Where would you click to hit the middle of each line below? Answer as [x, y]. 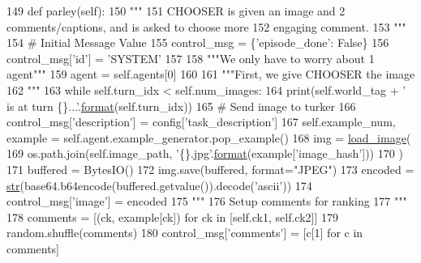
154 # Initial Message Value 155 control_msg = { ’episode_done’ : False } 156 [198, 42]
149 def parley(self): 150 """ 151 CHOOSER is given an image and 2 [176, 11]
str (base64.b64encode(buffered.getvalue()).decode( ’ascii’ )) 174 [159, 185]
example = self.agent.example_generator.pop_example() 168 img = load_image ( [209, 137]
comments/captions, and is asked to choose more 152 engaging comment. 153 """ [206, 26]
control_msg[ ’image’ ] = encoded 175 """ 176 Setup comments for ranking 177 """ [207, 201]
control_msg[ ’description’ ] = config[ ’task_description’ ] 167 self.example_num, [201, 122]
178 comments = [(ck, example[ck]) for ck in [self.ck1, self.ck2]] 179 [172, 216]
